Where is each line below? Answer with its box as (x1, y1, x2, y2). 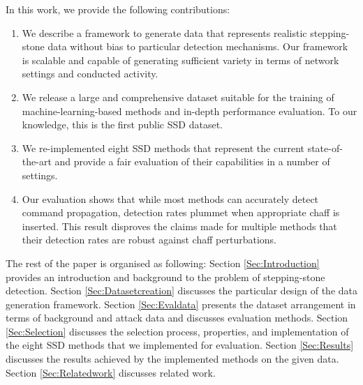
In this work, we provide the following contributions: (6, 2, 230, 16)
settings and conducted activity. (22, 66, 158, 81)
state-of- (307, 140, 343, 155)
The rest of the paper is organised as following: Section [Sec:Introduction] (6, 255, 320, 270)
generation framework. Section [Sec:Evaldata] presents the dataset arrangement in (6, 296, 356, 311)
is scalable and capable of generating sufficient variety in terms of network (22, 52, 339, 67)
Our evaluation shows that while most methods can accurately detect (22, 191, 319, 206)
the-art (22, 154, 52, 169)
